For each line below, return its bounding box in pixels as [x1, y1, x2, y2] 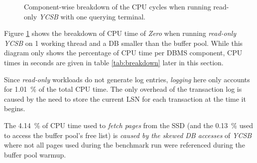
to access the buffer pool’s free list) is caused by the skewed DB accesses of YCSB [4, 130, 252, 140]
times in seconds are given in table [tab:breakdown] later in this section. [4, 57, 224, 67]
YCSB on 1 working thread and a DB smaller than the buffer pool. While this [4, 37, 243, 48]
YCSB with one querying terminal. [39, 11, 145, 21]
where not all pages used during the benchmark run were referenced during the [4, 140, 245, 150]
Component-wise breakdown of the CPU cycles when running [24, 1, 211, 11]
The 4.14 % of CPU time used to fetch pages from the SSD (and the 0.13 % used [4, 120, 253, 130]
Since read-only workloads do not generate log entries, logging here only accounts [4, 74, 250, 84]
